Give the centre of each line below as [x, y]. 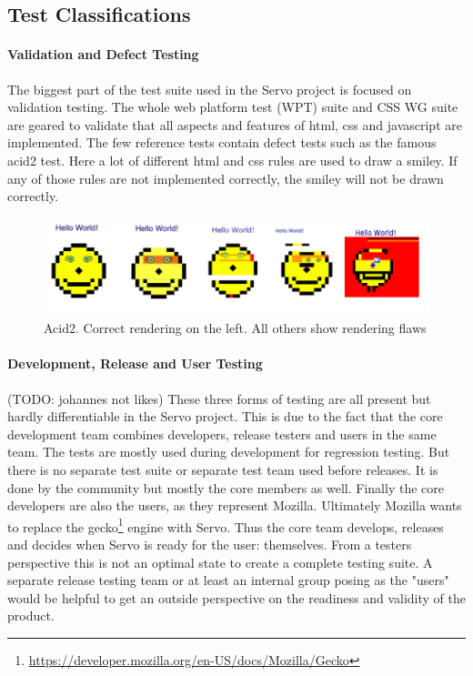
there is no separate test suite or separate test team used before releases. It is [223, 470]
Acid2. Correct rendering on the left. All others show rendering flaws [235, 328]
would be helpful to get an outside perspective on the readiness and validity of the [237, 597]
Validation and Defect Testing [103, 54]
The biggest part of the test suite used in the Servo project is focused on [210, 89]
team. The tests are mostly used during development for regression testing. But [229, 452]
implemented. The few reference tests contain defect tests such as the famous [222, 142]
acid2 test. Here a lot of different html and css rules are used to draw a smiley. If [232, 160]
